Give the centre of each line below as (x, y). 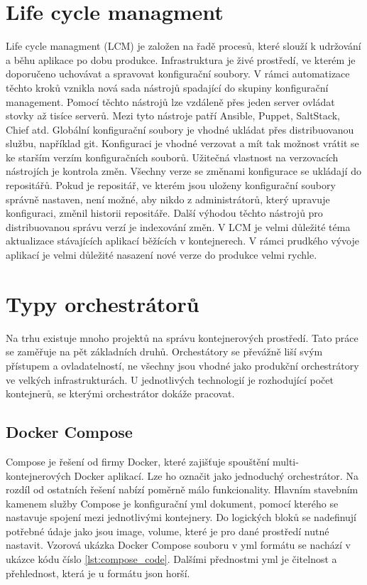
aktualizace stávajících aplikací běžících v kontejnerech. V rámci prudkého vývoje (182, 241)
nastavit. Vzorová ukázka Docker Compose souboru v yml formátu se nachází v (178, 545)
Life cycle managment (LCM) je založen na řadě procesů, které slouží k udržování (183, 46)
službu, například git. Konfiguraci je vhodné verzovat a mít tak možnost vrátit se (182, 143)
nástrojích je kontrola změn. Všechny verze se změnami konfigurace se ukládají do (183, 171)
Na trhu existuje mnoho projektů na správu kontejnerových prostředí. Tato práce (182, 337)
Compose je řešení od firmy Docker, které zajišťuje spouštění (138, 461)
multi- (285, 461)
